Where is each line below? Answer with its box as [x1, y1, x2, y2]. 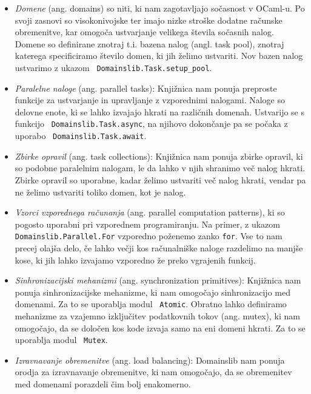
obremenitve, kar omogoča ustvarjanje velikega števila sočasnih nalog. [15, 25, 274, 38]
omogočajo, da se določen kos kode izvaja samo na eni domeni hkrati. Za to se [15, 321, 306, 334]
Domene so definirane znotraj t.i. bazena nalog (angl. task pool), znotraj [15, 37, 284, 50]
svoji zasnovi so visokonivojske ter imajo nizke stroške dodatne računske [15, 13, 283, 26]
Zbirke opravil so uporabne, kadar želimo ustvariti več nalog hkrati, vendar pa [15, 173, 306, 186]
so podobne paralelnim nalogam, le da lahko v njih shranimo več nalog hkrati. [15, 161, 306, 174]
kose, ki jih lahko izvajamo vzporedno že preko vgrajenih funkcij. [15, 253, 256, 266]
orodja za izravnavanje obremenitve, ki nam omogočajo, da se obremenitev [15, 365, 292, 378]
